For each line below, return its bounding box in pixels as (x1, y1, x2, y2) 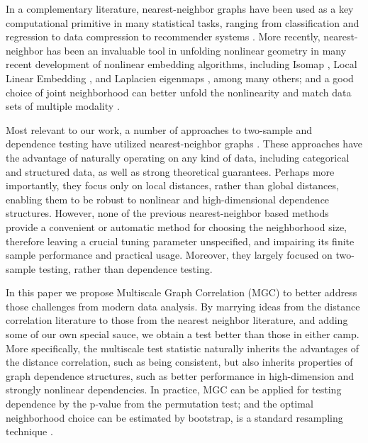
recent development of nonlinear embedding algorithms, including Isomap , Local (6, 57, 357, 72)
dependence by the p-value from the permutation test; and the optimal (6, 396, 313, 411)
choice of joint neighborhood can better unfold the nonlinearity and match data (6, 84, 352, 99)
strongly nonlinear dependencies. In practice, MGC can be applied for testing (6, 382, 342, 397)
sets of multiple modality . (6, 99, 120, 113)
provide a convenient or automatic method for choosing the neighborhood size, (6, 219, 347, 234)
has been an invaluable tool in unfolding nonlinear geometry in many (46, 43, 347, 57)
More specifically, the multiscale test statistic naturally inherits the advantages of (6, 340, 359, 355)
